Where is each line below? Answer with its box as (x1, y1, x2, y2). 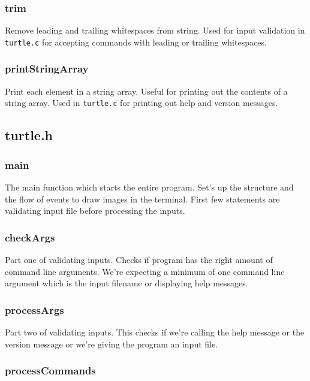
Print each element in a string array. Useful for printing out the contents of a (5, 84, 288, 97)
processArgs (5, 302, 64, 317)
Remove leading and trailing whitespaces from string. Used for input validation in (5, 24, 305, 37)
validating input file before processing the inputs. (5, 204, 185, 217)
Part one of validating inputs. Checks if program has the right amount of (5, 253, 273, 265)
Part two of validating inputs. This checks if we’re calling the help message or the (5, 325, 305, 338)
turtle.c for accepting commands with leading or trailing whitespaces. (5, 35, 267, 48)
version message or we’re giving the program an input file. (5, 337, 218, 350)
